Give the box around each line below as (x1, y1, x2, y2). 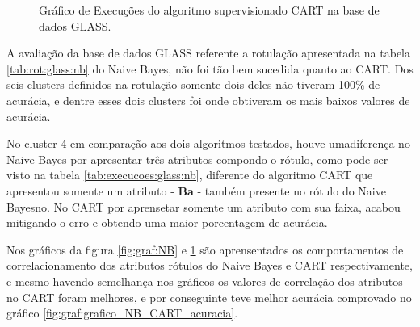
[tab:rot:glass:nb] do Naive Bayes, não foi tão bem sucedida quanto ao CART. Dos (6, 60, 414, 77)
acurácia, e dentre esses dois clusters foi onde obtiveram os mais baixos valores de (6, 91, 410, 108)
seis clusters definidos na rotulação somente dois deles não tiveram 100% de (6, 76, 380, 93)
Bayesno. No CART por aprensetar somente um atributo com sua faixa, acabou (6, 198, 401, 215)
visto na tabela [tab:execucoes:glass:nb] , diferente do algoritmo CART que (6, 166, 373, 183)
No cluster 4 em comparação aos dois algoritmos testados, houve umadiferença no (6, 135, 410, 152)
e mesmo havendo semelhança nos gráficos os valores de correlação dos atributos (6, 272, 403, 289)
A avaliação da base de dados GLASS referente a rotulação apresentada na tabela (6, 44, 410, 61)
